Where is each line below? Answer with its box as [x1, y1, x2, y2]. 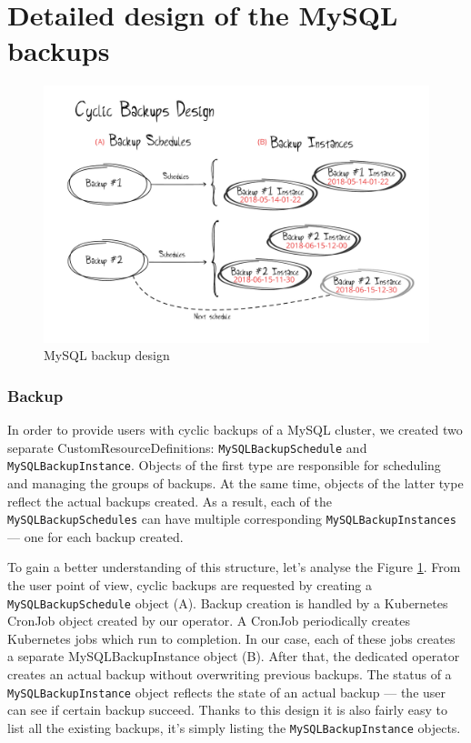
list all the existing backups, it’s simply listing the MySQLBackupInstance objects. [7, 718, 461, 737]
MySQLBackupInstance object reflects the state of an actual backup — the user [7, 682, 446, 701]
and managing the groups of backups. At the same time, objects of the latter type [7, 474, 464, 493]
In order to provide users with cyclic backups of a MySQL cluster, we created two [7, 420, 463, 439]
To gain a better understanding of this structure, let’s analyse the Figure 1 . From [7, 557, 461, 577]
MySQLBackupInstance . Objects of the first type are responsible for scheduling [7, 456, 441, 475]
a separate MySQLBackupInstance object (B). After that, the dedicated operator [7, 647, 460, 666]
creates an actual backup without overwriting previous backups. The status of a [7, 665, 452, 684]
